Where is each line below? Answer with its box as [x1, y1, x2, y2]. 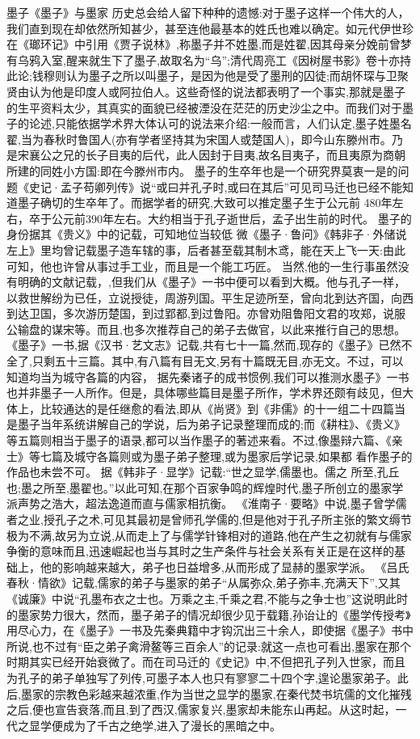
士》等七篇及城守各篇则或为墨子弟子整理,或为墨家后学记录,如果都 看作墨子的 [6, 447, 413, 464]
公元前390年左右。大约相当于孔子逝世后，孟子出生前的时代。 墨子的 [51, 209, 412, 226]
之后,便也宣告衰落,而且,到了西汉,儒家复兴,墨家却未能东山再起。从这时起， [6, 701, 396, 718]
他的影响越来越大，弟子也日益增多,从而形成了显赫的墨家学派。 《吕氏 [40, 558, 409, 575]
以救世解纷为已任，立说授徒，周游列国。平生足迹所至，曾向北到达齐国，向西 [6, 289, 414, 306]
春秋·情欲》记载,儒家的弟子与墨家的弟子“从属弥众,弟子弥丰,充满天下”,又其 [6, 574, 401, 591]
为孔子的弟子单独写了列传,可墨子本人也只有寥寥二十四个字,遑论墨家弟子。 [6, 669, 397, 686]
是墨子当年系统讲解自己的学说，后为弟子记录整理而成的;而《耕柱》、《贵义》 [6, 416, 405, 433]
